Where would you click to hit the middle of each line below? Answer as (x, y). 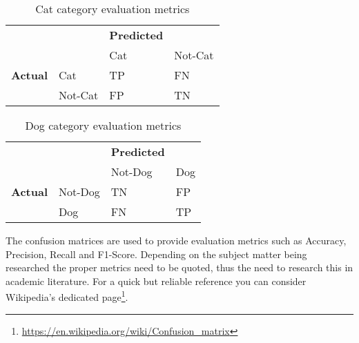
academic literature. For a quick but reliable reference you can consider (156, 281)
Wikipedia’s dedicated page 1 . (67, 296)
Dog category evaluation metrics (103, 125)
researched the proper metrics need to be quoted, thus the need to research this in (179, 267)
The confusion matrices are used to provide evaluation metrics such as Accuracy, (176, 240)
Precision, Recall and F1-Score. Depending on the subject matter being (156, 254)
